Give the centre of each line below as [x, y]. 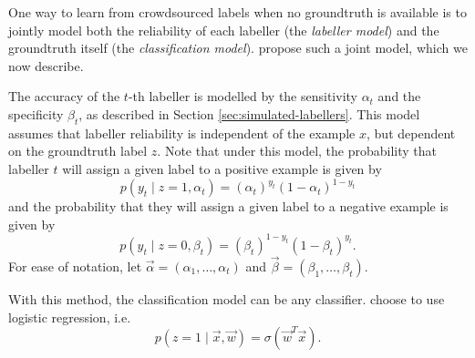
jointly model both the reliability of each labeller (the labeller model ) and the [224, 30]
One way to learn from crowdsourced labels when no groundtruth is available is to [237, 12]
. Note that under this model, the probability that [297, 151]
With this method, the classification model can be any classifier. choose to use [227, 298]
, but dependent [411, 133]
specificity [36, 113]
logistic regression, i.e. [70, 317]
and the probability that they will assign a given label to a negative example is [228, 206]
